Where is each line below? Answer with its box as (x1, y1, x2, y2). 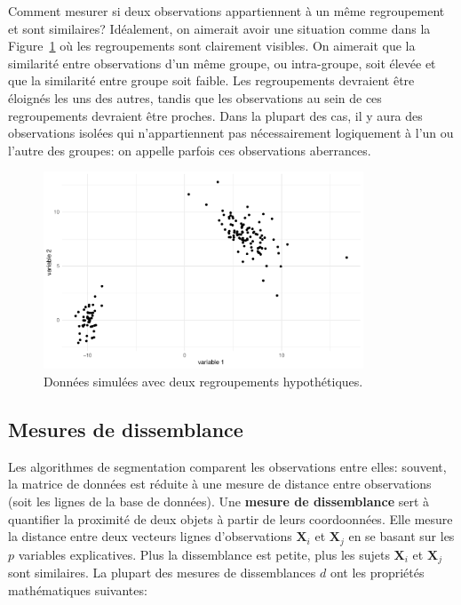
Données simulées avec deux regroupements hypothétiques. (44, 372, 363, 390)
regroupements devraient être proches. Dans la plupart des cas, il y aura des (8, 106, 423, 124)
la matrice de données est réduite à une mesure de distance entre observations (8, 474, 432, 493)
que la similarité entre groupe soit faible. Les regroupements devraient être (8, 71, 415, 90)
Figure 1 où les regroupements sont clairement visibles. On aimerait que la (8, 36, 416, 55)
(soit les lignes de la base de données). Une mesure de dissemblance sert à (8, 491, 430, 510)
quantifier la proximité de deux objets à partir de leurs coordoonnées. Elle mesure (8, 509, 453, 528)
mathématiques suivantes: (8, 580, 147, 599)
